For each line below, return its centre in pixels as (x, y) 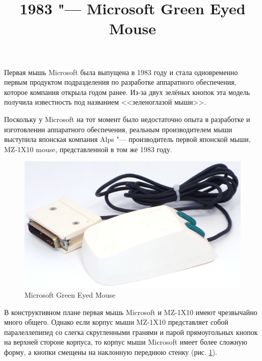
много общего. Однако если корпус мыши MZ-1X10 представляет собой (116, 322)
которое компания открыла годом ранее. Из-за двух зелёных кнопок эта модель (127, 92)
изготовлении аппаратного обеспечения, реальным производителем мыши (118, 129)
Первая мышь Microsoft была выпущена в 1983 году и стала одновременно (121, 72)
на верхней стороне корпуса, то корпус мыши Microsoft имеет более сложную (126, 342)
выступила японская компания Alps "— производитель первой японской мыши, (127, 139)
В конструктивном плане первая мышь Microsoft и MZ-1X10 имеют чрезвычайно (131, 312)
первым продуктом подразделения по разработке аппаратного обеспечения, (120, 82)
